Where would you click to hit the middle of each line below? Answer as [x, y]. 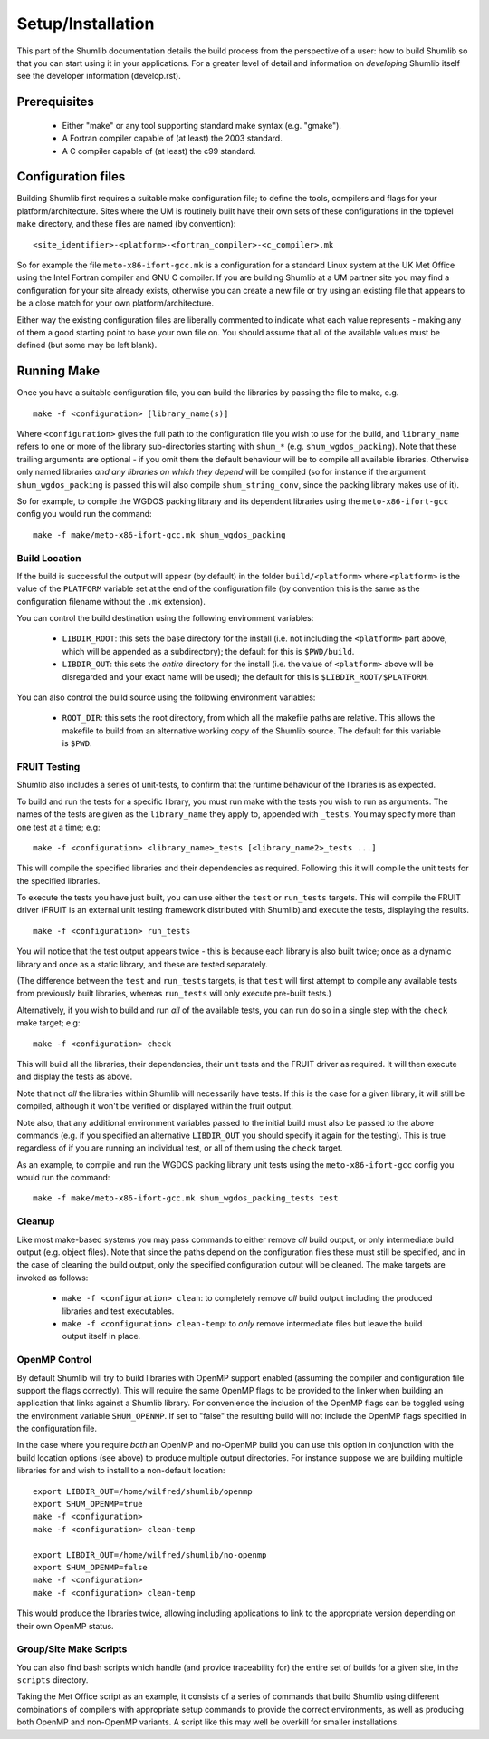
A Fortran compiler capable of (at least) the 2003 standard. [172, 138]
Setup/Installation [86, 24]
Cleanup [36, 1221]
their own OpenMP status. [65, 1626]
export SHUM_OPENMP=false [91, 1567]
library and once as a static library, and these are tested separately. [143, 964]
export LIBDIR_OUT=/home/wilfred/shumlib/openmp [143, 1491]
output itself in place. [101, 1336]
